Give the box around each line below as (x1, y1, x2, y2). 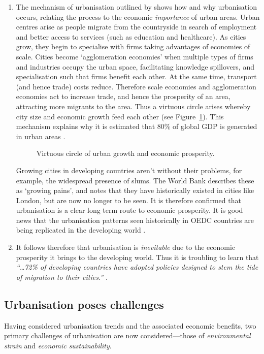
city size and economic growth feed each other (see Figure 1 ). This (16, 111, 224, 121)
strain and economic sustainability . (4, 340, 112, 350)
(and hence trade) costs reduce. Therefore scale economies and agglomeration (16, 81, 256, 91)
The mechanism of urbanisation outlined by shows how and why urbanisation (16, 2, 257, 12)
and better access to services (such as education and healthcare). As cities (16, 31, 246, 42)
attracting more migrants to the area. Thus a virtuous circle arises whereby (16, 101, 251, 111)
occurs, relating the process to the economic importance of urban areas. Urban (16, 11, 260, 22)
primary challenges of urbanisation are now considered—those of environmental (4, 330, 251, 341)
